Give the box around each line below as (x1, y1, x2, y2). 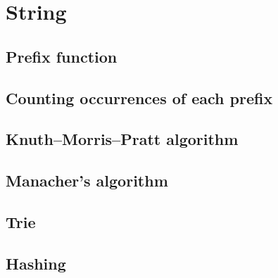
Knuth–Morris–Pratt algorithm (6, 128, 239, 150)
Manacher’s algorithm (6, 170, 168, 191)
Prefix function (6, 45, 118, 67)
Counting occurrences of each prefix (6, 87, 273, 108)
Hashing (6, 252, 66, 274)
